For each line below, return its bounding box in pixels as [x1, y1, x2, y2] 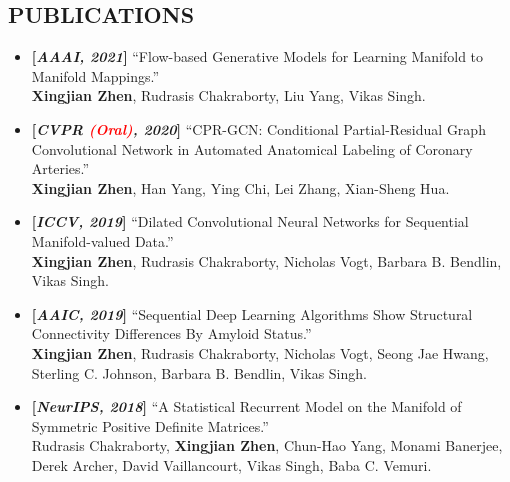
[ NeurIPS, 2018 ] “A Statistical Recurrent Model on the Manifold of [31, 396, 462, 417]
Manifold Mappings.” [31, 65, 160, 86]
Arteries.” [31, 158, 90, 179]
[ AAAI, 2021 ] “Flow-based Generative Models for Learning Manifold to [31, 46, 484, 67]
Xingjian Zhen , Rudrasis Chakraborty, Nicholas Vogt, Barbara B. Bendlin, [31, 250, 502, 271]
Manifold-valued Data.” [31, 230, 174, 251]
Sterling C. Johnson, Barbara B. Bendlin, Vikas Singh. [31, 362, 367, 383]
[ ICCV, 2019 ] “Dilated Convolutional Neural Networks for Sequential [31, 211, 469, 232]
